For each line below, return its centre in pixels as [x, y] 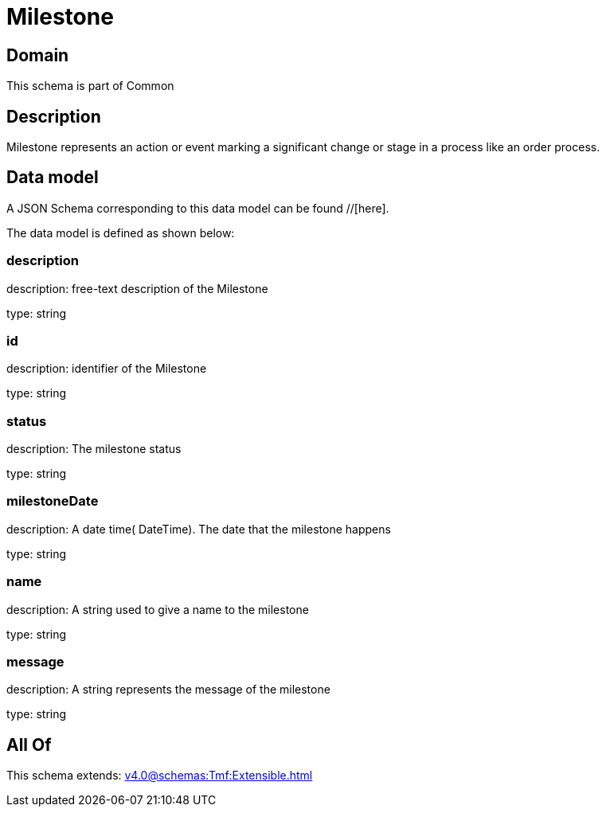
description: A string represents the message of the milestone [168, 690]
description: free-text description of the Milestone [137, 288]
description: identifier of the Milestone [107, 369]
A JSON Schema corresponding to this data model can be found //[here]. [198, 208]
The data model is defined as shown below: [121, 233]
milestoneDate [53, 501]
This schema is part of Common [90, 86]
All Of [29, 745]
